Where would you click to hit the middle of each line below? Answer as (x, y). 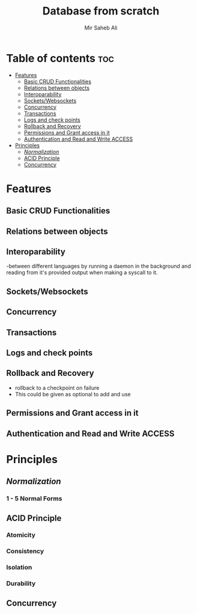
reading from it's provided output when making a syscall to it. (82, 272)
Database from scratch (101, 11)
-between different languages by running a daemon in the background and (98, 266)
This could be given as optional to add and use (73, 394)
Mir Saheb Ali (101, 28)
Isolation (19, 568)
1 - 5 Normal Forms (34, 499)
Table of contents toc (60, 58)
